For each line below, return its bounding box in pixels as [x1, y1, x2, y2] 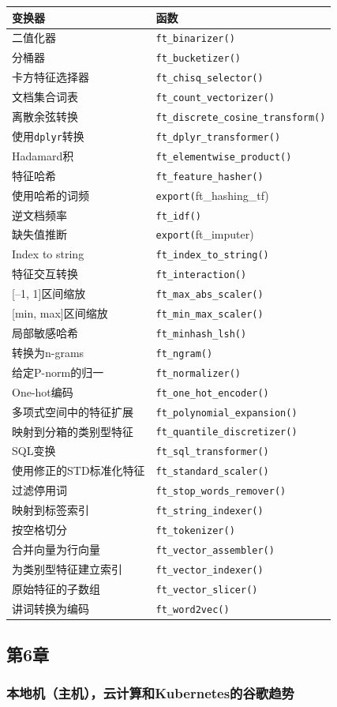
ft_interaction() [155, 269, 247, 281]
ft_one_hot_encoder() [155, 387, 269, 399]
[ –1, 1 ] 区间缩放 [12, 285, 86, 302]
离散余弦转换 [12, 108, 78, 124]
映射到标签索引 [12, 502, 89, 518]
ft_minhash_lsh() [155, 328, 247, 340]
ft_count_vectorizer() [155, 92, 275, 104]
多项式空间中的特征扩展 [12, 403, 133, 419]
